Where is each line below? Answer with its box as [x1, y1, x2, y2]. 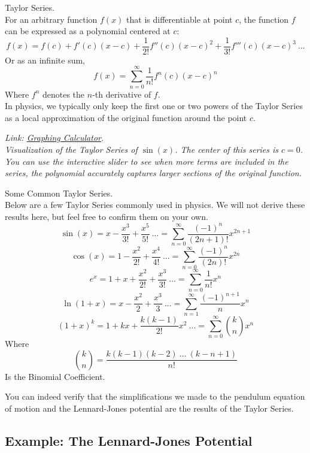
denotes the [42, 87, 85, 100]
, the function [239, 13, 289, 25]
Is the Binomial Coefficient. [5, 370, 105, 382]
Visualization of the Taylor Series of [5, 143, 138, 155]
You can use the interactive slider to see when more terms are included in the [5, 155, 288, 167]
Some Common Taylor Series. [5, 186, 113, 199]
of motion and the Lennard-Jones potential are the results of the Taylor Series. [5, 401, 294, 414]
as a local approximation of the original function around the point [5, 111, 247, 123]
